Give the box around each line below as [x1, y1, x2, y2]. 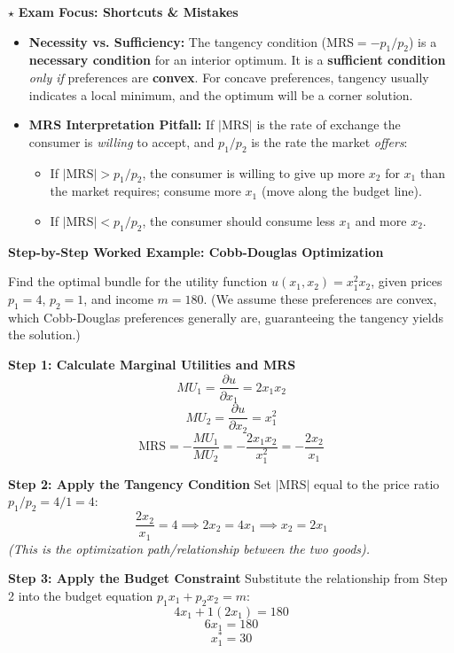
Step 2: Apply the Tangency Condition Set [8, 474, 271, 493]
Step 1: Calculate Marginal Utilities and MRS [8, 354, 296, 373]
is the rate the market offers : [251, 132, 408, 151]
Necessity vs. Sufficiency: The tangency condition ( [28, 32, 327, 51]
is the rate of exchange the [256, 115, 401, 134]
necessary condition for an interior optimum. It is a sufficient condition [28, 51, 446, 69]
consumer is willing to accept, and [28, 132, 215, 151]
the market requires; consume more [50, 182, 241, 200]
